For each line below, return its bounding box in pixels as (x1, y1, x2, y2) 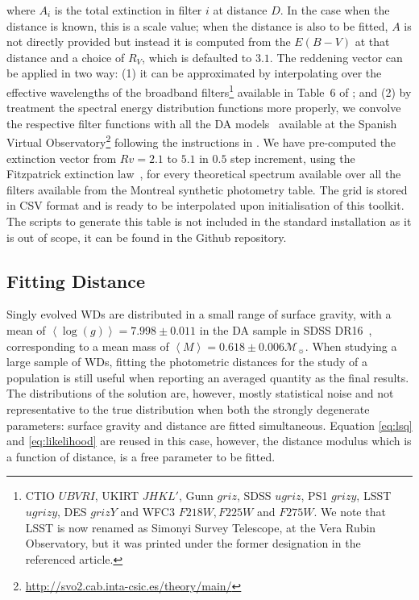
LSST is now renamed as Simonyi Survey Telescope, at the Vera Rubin (25, 519, 376, 535)
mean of (6, 322, 46, 339)
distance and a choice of (6, 48, 125, 65)
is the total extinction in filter (54, 2, 202, 18)
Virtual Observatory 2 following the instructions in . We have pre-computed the (6, 131, 396, 151)
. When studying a (305, 337, 397, 354)
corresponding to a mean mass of (6, 337, 169, 354)
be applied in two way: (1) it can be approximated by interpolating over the (6, 65, 382, 81)
